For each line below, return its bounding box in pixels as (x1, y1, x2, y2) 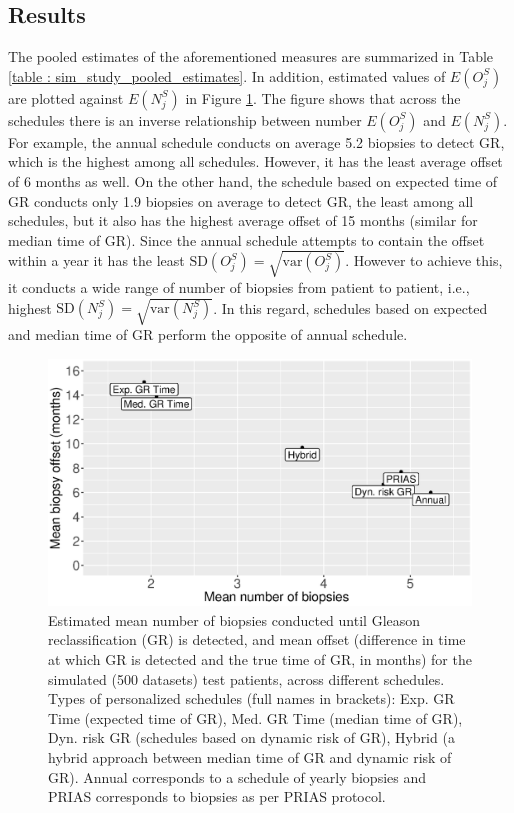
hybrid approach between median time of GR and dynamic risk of (48, 747, 452, 767)
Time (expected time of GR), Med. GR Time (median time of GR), (48, 707, 463, 728)
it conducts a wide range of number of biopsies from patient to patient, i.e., (8, 276, 470, 297)
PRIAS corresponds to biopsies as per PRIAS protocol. (48, 786, 386, 807)
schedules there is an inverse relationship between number (8, 109, 362, 130)
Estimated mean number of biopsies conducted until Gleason (48, 609, 421, 630)
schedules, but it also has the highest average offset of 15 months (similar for (8, 210, 478, 231)
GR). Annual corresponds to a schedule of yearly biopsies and (48, 766, 427, 787)
